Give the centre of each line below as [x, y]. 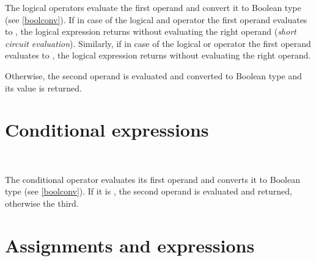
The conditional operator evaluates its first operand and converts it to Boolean [152, 179]
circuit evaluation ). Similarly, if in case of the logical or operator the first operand [158, 43]
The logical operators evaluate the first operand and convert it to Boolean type [153, 7]
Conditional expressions [107, 130]
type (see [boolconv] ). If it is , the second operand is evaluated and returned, [149, 191]
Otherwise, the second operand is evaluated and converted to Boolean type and [153, 75]
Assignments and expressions [130, 245]
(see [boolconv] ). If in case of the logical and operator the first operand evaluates [156, 19]
